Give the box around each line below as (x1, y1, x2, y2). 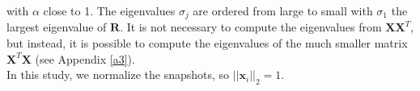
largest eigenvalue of (6, 19, 107, 35)
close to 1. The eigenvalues (43, 2, 176, 19)
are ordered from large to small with (193, 2, 373, 19)
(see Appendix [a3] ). (35, 50, 135, 67)
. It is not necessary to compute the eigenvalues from (120, 19, 382, 35)
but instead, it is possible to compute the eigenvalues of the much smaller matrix (6, 35, 408, 52)
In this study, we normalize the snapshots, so (6, 66, 230, 83)
